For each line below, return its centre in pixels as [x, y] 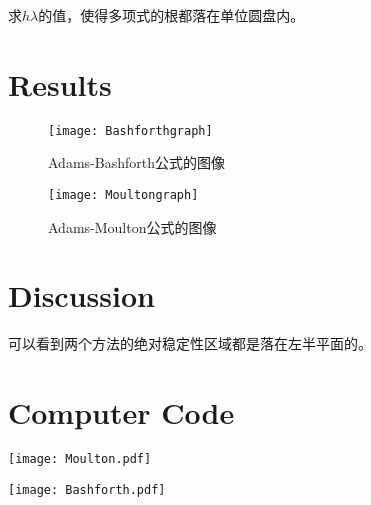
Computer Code [121, 412]
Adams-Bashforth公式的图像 [136, 162]
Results [60, 83]
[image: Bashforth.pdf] [87, 489]
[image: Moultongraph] [123, 194]
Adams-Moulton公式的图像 [132, 226]
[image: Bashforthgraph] [130, 130]
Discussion [81, 295]
